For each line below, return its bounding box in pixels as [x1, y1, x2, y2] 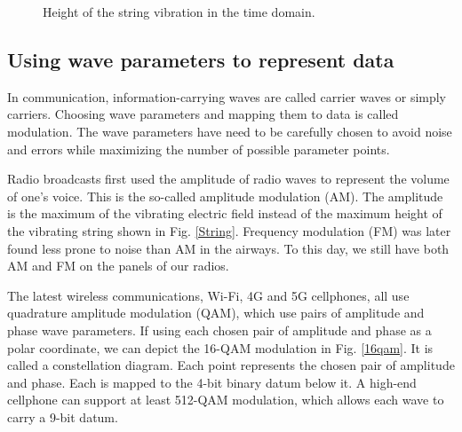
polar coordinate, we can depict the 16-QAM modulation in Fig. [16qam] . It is [7, 338, 434, 357]
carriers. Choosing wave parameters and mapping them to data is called [7, 105, 399, 123]
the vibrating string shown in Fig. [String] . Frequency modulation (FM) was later [7, 221, 451, 240]
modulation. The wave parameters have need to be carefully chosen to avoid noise [7, 122, 452, 140]
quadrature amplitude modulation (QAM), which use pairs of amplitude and [7, 303, 425, 322]
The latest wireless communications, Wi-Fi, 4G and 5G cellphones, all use [7, 286, 410, 304]
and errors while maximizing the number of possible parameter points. [7, 139, 390, 158]
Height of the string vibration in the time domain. [43, 3, 315, 20]
